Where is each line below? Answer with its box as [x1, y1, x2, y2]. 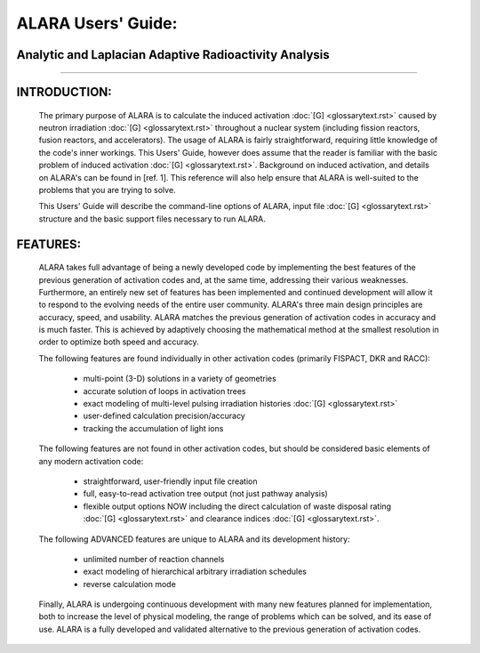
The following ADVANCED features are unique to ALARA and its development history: [38, 534, 350, 544]
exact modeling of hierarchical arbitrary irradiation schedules [83, 566, 307, 577]
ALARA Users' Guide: [16, 13, 178, 33]
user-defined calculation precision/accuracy [83, 410, 246, 422]
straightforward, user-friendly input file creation [83, 476, 258, 487]
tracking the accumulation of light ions [83, 423, 224, 433]
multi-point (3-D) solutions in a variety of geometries [83, 374, 277, 384]
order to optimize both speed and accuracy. [38, 336, 199, 347]
